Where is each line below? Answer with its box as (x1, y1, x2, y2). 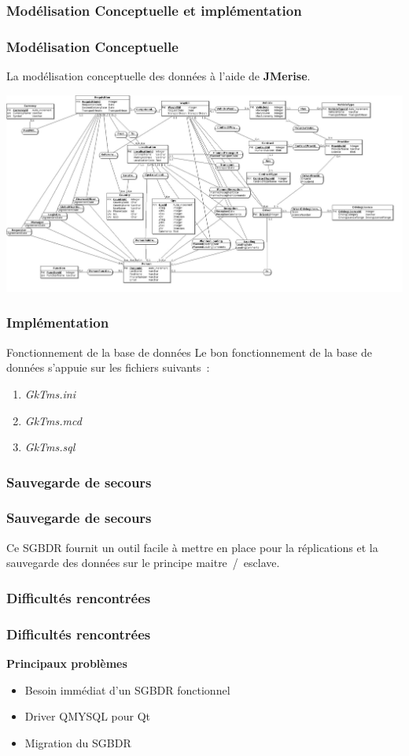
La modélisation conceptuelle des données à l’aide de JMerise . (6, 68, 311, 84)
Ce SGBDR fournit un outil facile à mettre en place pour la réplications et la (6, 539, 378, 555)
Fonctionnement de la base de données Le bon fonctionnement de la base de (6, 343, 372, 360)
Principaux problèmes (6, 655, 127, 672)
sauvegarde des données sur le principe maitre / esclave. (6, 554, 280, 571)
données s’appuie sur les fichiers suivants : (6, 359, 210, 376)
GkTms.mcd (24, 412, 82, 428)
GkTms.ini (24, 385, 76, 402)
